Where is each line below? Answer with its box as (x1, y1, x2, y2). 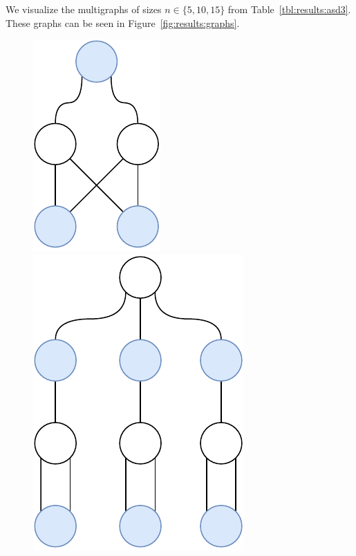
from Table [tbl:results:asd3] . (227, 2, 351, 16)
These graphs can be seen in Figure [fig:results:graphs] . (6, 15, 240, 30)
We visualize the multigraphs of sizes (6, 2, 162, 16)
